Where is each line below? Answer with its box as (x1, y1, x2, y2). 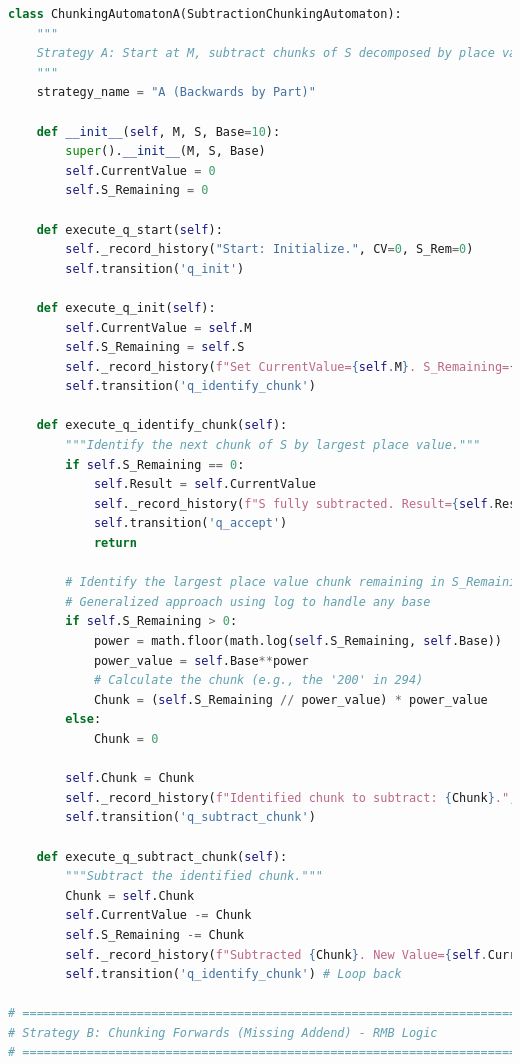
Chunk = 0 (93, 731, 159, 746)
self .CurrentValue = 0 (65, 163, 216, 178)
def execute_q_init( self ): (36, 300, 216, 315)
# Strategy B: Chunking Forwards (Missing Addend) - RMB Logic (8, 1025, 438, 1040)
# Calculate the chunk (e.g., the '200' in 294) (93, 673, 424, 688)
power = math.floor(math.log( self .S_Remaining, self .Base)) (93, 634, 503, 648)
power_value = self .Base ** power (93, 653, 309, 668)
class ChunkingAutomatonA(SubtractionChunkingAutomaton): (8, 7, 402, 21)
